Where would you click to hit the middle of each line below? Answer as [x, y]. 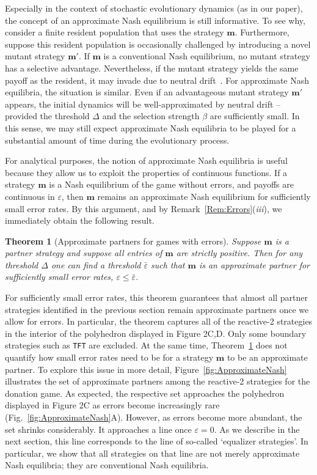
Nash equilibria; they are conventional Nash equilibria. [107, 465]
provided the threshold [47, 116]
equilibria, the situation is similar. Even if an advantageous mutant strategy [147, 92]
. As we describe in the [257, 429]
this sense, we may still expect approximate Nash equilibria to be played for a [151, 127]
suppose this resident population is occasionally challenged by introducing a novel [158, 44]
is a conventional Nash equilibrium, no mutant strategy [207, 56]
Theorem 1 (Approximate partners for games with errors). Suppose [133, 241]
